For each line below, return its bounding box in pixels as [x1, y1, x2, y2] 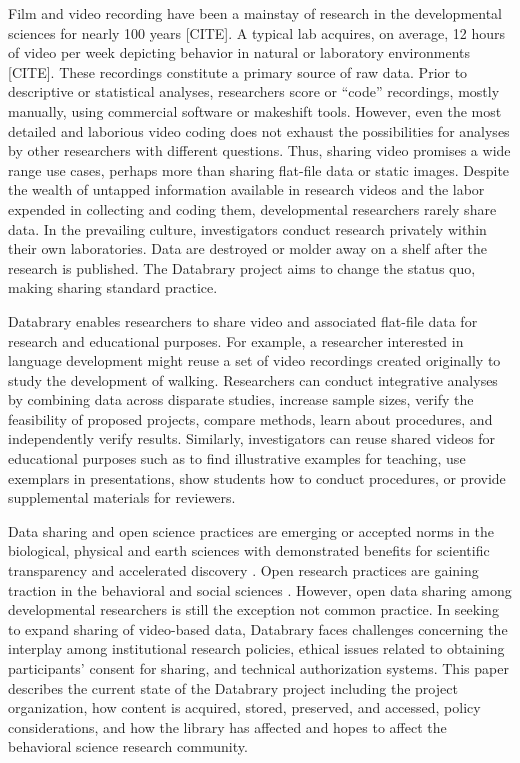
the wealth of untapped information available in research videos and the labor [8, 179, 485, 200]
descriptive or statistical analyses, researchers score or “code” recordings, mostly [8, 81, 500, 102]
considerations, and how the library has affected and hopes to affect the [8, 716, 447, 737]
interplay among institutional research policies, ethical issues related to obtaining [8, 638, 505, 659]
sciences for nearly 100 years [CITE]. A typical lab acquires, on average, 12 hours [8, 22, 505, 43]
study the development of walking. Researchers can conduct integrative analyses [8, 369, 498, 390]
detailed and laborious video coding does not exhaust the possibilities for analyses [8, 120, 510, 141]
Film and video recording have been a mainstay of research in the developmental [8, 3, 502, 23]
